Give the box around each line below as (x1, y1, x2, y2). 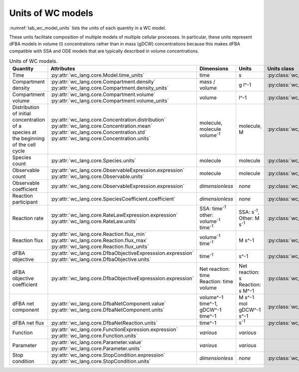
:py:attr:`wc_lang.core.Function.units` (50, 332, 138, 339)
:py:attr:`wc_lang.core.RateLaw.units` (50, 217, 138, 224)
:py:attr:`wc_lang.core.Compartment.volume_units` (50, 97, 169, 104)
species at (12, 129, 37, 136)
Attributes (50, 65, 75, 72)
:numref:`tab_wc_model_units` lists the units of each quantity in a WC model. (9, 25, 166, 31)
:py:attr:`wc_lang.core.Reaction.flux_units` (50, 243, 149, 250)
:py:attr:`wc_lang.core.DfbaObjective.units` (50, 256, 151, 263)
